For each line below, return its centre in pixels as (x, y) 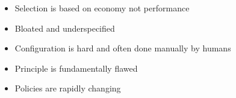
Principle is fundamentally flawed (76, 68)
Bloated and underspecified (65, 28)
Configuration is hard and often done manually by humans (123, 48)
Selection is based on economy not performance (102, 8)
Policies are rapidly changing (68, 88)
